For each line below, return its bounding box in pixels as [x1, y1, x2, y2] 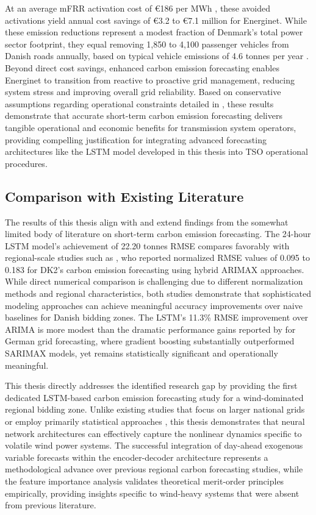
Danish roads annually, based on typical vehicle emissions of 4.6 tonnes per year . [5, 49, 309, 62]
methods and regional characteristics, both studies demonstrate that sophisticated [5, 287, 312, 300]
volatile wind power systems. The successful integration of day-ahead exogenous [5, 439, 303, 452]
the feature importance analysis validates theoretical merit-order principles [5, 474, 284, 487]
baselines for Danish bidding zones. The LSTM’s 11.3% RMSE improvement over [5, 311, 309, 324]
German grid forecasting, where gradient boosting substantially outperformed [5, 335, 295, 347]
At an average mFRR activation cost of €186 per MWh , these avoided [5, 2, 271, 14]
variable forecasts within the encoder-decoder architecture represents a [5, 450, 268, 463]
